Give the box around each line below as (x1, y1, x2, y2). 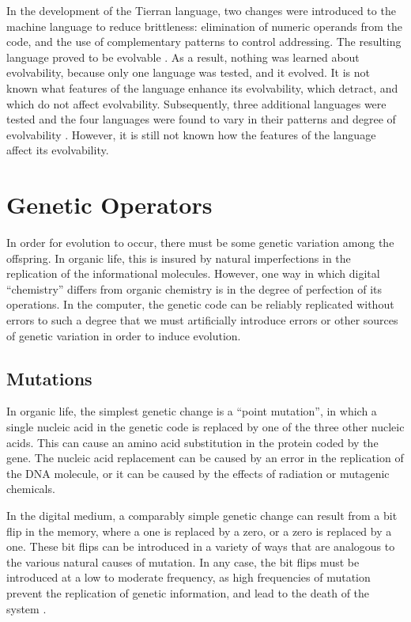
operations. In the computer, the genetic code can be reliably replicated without (6, 296, 394, 313)
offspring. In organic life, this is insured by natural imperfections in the (6, 249, 351, 266)
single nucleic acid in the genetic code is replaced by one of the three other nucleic (6, 419, 405, 435)
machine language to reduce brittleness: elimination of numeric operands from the (6, 17, 402, 34)
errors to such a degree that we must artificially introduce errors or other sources (6, 312, 398, 328)
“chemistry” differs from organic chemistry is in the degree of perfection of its (6, 280, 383, 297)
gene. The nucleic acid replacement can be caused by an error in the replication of (6, 449, 404, 466)
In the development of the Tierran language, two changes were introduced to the (6, 2, 396, 18)
